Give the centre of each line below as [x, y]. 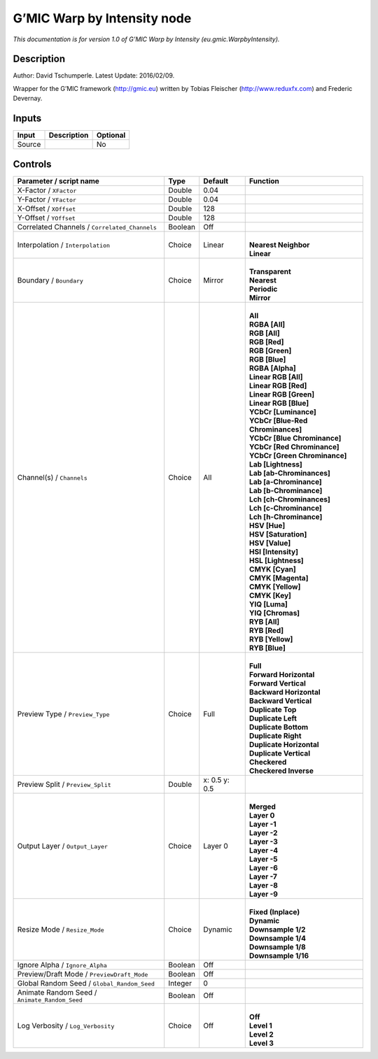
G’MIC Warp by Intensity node [102, 18]
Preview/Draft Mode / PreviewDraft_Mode [83, 974]
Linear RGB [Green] [282, 394]
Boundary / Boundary [50, 280]
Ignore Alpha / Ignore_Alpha [62, 965]
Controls [32, 164]
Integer [180, 983]
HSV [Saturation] [278, 534]
